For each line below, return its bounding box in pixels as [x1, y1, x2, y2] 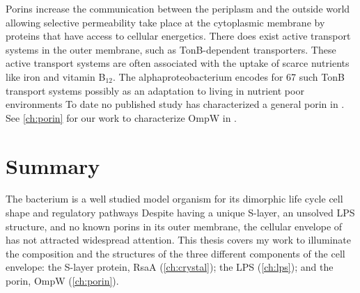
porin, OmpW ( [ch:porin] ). [6, 274, 119, 288]
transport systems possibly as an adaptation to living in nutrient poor [6, 83, 304, 97]
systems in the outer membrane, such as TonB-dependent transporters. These [6, 42, 336, 56]
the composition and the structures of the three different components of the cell [6, 246, 345, 260]
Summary [6, 151, 100, 180]
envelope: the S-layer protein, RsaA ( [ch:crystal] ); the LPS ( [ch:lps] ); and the [6, 260, 334, 274]
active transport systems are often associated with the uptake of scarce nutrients [6, 56, 350, 70]
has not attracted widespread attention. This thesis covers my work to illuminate [6, 232, 352, 247]
